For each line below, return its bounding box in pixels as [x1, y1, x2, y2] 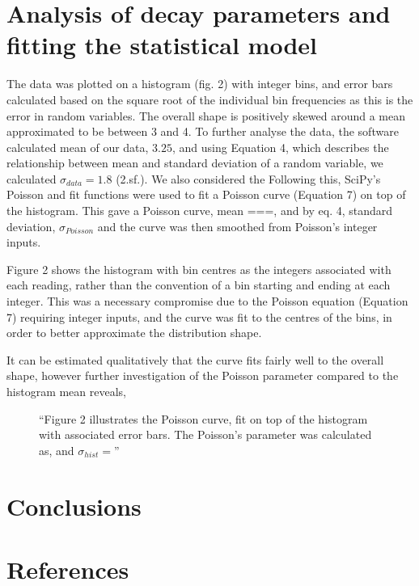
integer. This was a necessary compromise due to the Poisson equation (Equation [6, 293, 408, 310]
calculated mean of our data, [6, 138, 149, 155]
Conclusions [6, 489, 142, 522]
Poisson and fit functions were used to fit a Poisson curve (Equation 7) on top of [6, 186, 406, 203]
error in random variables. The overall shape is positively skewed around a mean [6, 107, 405, 124]
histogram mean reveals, [6, 383, 126, 399]
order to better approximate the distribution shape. [6, 324, 262, 341]
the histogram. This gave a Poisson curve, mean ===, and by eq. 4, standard [6, 202, 393, 219]
